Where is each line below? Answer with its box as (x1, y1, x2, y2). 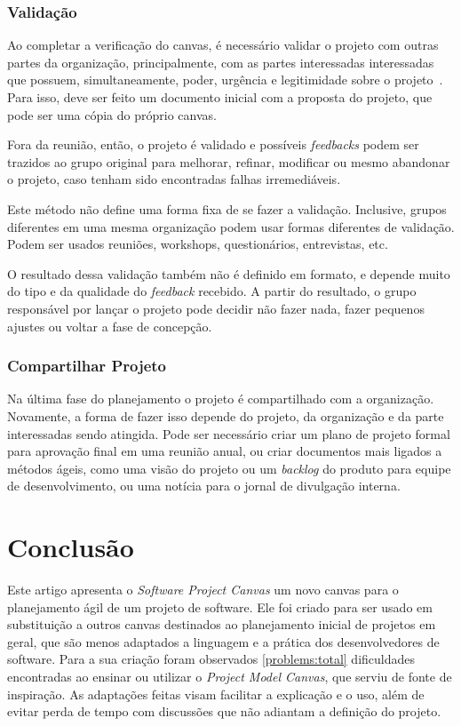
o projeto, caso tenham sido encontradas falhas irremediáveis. (7, 170, 341, 188)
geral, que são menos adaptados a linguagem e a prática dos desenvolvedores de (7, 632, 440, 650)
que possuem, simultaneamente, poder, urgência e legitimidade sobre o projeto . (7, 70, 443, 89)
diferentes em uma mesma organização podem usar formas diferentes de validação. (7, 217, 455, 235)
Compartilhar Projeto (7, 355, 167, 377)
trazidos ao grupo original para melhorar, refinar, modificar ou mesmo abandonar (7, 152, 450, 171)
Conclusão (7, 529, 134, 565)
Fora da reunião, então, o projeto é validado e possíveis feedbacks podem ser (7, 135, 419, 154)
